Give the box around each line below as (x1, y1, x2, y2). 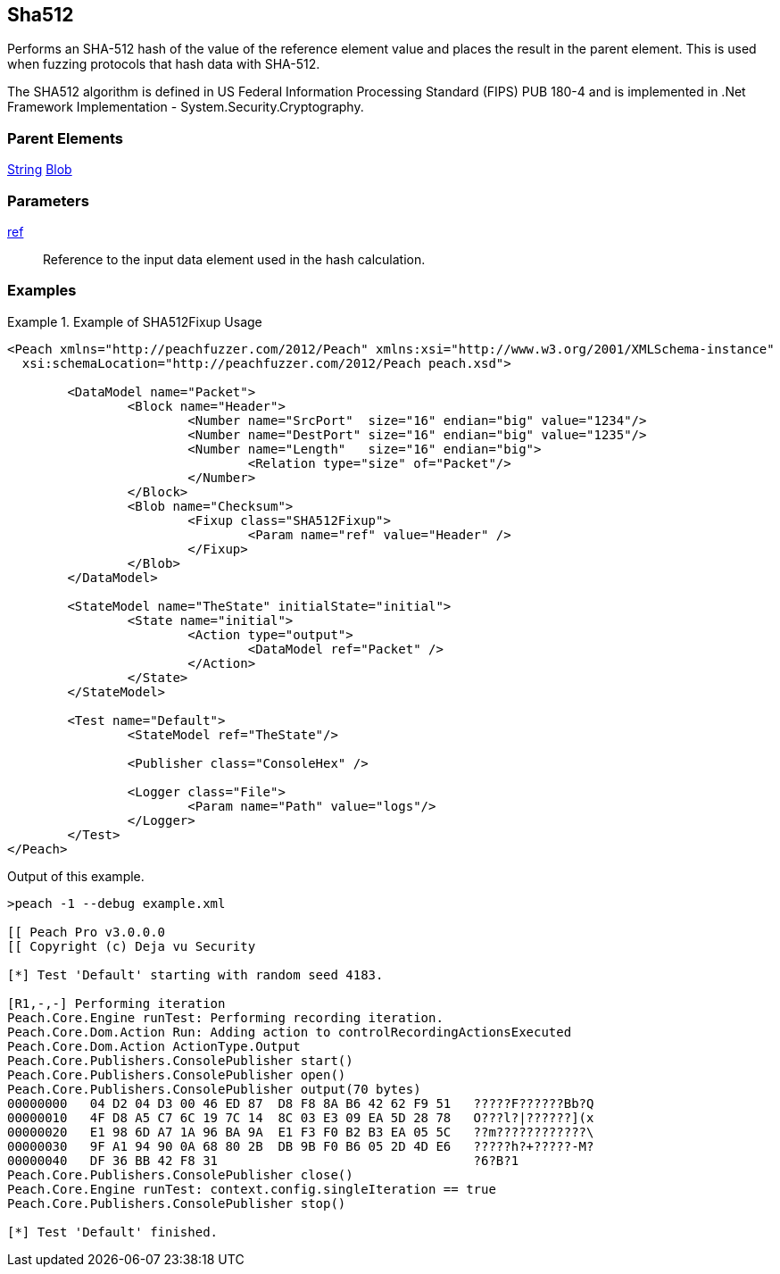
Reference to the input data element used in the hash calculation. (43, 251, 426, 267)
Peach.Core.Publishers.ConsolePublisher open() (7, 1067, 346, 1082)
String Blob (7, 162, 72, 178)
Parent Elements (7, 129, 123, 147)
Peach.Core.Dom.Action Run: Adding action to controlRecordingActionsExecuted (7, 1024, 572, 1039)
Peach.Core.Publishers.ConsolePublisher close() (7, 1167, 353, 1182)
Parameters (7, 191, 89, 210)
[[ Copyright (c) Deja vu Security (7, 938, 256, 953)
